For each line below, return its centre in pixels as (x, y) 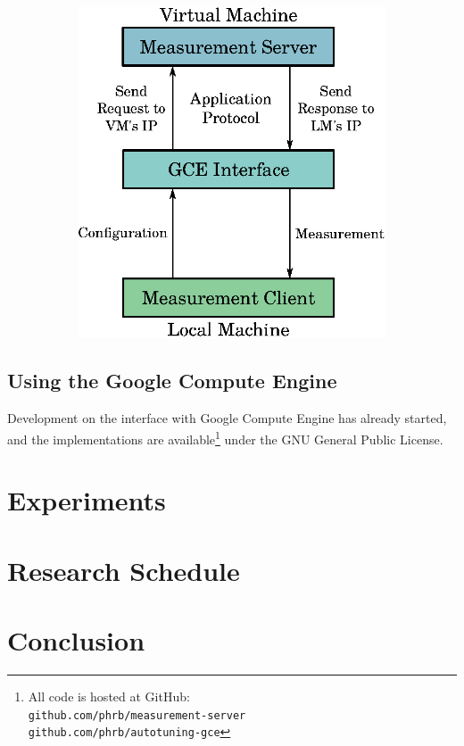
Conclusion (76, 640)
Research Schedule (124, 570)
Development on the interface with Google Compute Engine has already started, (227, 418)
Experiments (87, 500)
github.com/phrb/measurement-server (137, 715)
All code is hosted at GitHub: (109, 696)
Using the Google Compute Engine (172, 381)
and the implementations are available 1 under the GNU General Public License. (225, 437)
